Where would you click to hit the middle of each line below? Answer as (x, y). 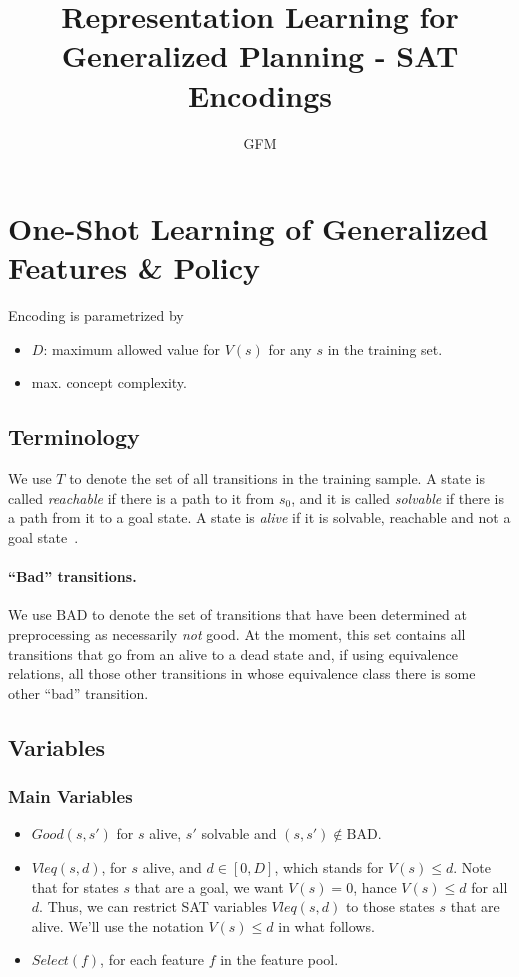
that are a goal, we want (209, 886)
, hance (375, 886)
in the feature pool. (279, 959)
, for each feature (152, 959)
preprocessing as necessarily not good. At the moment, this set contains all (237, 633)
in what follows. (326, 925)
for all (489, 886)
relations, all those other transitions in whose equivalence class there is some (242, 673)
